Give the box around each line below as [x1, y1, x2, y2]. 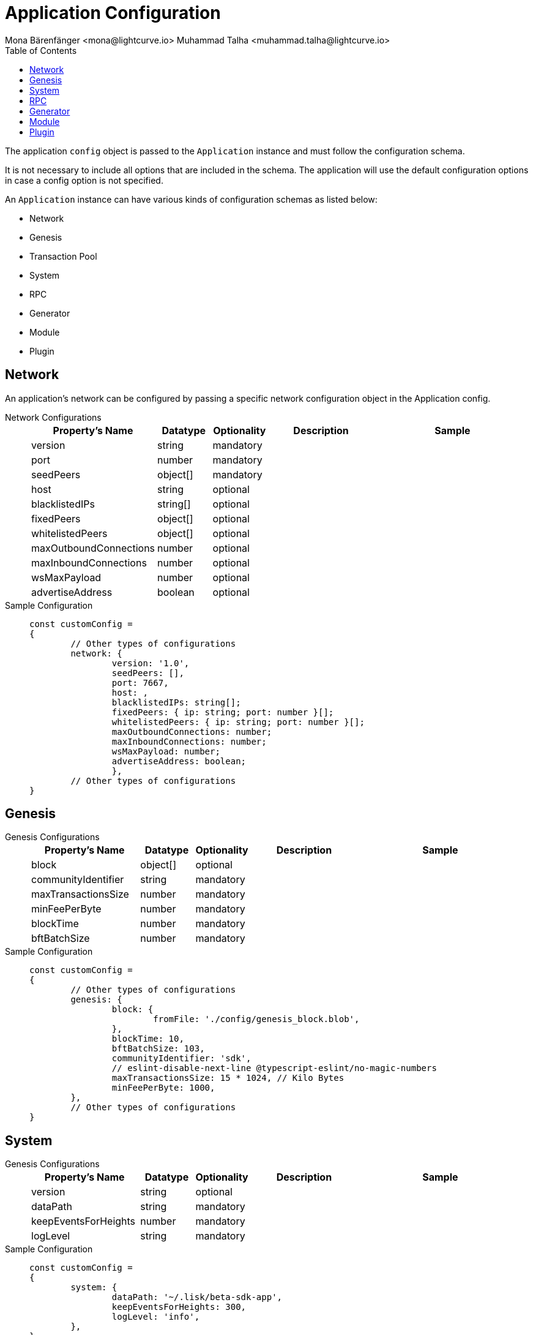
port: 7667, [111, 677, 169, 688]
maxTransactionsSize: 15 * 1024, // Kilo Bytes [111, 1073, 345, 1083]
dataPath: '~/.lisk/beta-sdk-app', [111, 1292, 283, 1303]
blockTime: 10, [111, 1034, 184, 1044]
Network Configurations [5, 412, 102, 423]
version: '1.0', [111, 658, 190, 668]
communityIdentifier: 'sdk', [111, 1053, 252, 1064]
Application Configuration [5, 2, 221, 23]
